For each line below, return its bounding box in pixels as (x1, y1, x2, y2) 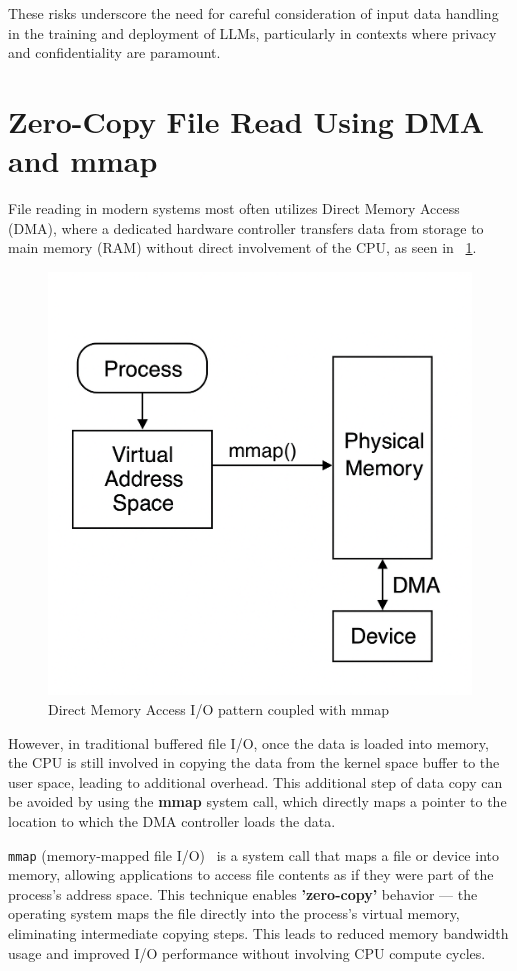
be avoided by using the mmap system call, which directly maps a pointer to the (8, 791, 507, 812)
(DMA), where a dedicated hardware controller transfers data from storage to (8, 217, 484, 238)
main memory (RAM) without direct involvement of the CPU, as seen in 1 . (8, 237, 477, 258)
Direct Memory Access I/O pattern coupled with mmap (48, 699, 390, 720)
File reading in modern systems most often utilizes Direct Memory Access (8, 198, 460, 219)
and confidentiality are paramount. (8, 42, 221, 63)
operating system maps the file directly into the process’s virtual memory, (8, 903, 460, 924)
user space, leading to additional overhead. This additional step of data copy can (8, 771, 503, 792)
